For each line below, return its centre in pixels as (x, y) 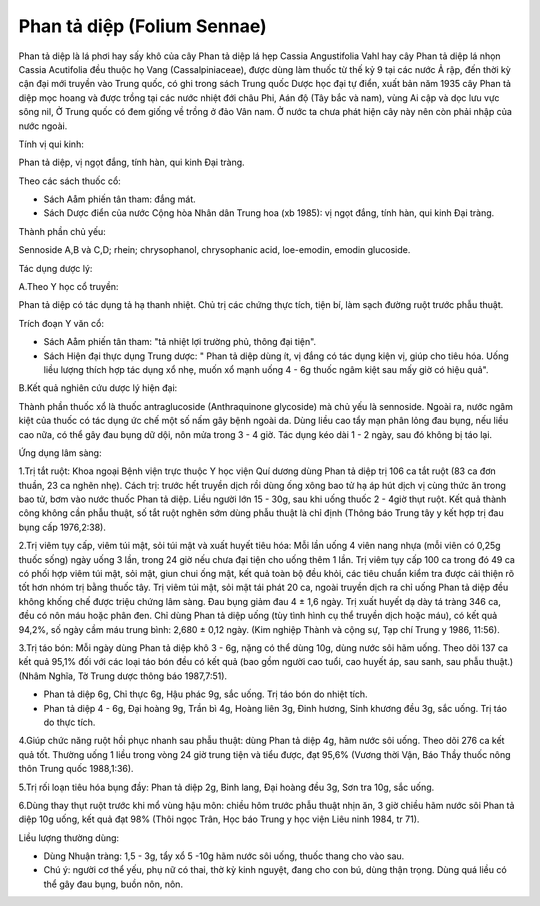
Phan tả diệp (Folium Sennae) (142, 26)
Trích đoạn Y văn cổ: (61, 323)
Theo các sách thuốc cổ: (70, 181)
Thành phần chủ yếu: (62, 231)
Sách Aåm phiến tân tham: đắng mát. (120, 199)
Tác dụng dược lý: (55, 268)
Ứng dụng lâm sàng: (60, 452)
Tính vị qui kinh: (51, 144)
